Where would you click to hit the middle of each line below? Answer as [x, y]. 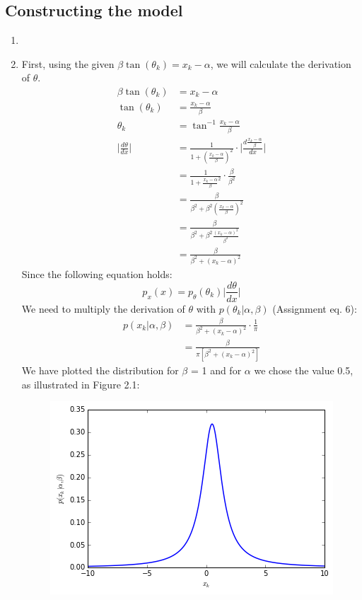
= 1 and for [216, 370]
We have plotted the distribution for [100, 370]
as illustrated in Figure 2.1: [81, 384]
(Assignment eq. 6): [315, 308]
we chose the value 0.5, [304, 370]
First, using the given [68, 63]
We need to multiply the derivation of [103, 308]
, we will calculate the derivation [281, 63]
